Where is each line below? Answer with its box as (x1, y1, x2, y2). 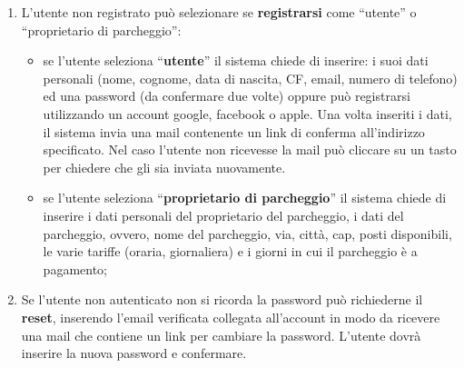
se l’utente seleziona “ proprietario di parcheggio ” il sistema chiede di (43, 188, 447, 207)
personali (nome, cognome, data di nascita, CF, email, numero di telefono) (43, 68, 458, 87)
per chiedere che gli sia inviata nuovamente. (43, 157, 286, 176)
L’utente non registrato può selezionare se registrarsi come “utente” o (21, 3, 417, 21)
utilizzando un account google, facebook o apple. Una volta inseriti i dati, (43, 104, 452, 123)
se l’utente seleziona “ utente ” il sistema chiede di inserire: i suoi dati (43, 51, 429, 70)
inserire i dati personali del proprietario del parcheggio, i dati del (43, 205, 404, 224)
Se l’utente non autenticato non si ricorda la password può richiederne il (21, 290, 423, 309)
